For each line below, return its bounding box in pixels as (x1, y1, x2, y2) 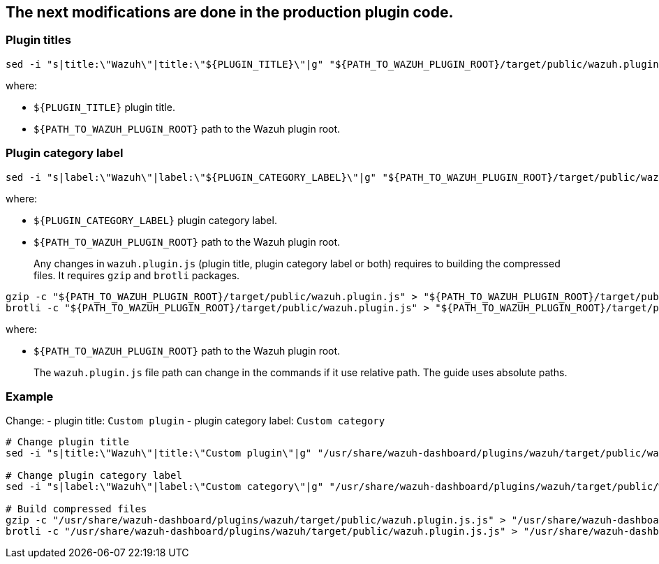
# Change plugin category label (6, 470, 182, 482)
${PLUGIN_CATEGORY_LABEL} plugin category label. (34, 214, 277, 226)
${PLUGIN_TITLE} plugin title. (34, 101, 175, 113)
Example (6, 389, 54, 403)
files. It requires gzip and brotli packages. (34, 269, 240, 281)
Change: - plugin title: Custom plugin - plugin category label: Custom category (6, 415, 385, 427)
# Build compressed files (6, 503, 147, 515)
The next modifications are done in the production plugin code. (6, 3, 454, 21)
